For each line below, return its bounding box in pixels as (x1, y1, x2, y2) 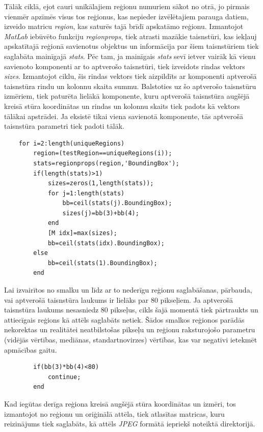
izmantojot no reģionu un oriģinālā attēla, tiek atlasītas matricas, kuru (4, 408, 225, 419)
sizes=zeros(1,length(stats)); (47, 180, 154, 187)
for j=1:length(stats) (47, 189, 125, 197)
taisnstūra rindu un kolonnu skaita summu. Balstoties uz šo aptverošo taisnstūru (4, 80, 256, 91)
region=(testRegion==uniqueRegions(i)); (33, 150, 172, 157)
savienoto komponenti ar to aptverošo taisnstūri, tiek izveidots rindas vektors (4, 61, 245, 71)
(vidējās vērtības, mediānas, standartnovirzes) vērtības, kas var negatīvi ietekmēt (4, 334, 257, 344)
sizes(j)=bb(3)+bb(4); (62, 209, 139, 217)
